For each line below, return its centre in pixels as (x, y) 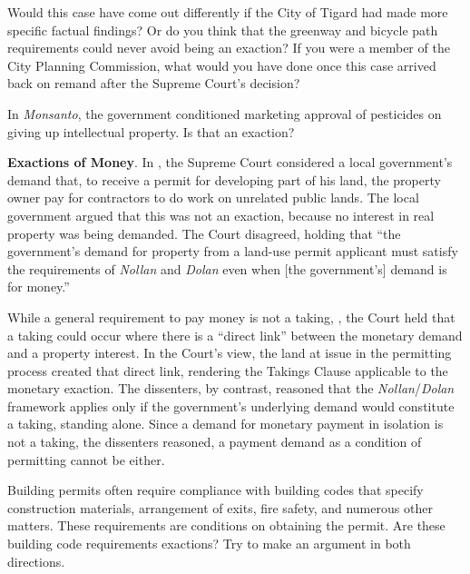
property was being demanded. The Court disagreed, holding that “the (204, 233)
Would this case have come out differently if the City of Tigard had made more (228, 12)
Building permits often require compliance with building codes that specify (215, 490)
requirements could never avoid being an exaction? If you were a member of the (229, 48)
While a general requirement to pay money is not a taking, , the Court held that (231, 317)
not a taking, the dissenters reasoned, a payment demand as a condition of (215, 442)
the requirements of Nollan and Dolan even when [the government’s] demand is (227, 268)
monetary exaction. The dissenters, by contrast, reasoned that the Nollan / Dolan (231, 388)
